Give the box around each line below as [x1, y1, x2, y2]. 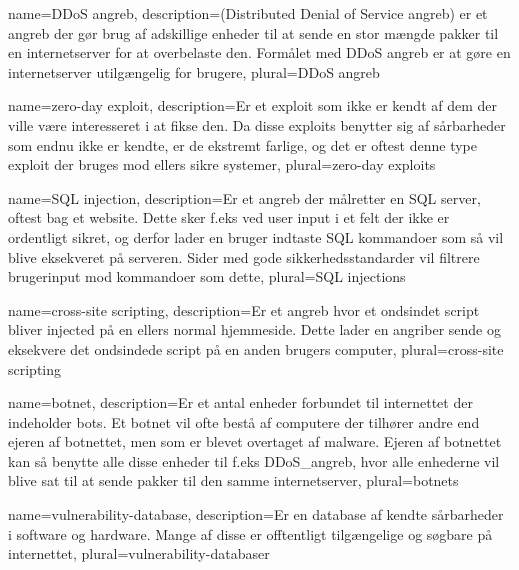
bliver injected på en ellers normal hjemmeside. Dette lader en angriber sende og [8, 319, 501, 340]
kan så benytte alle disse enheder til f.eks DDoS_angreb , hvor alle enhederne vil [8, 450, 500, 471]
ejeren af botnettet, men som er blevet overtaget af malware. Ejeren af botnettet [8, 431, 502, 452]
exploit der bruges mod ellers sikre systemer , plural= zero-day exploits [8, 154, 436, 175]
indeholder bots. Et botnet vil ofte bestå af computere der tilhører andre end [8, 411, 480, 432]
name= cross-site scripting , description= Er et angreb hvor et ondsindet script [8, 299, 480, 320]
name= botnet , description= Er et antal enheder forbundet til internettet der [8, 392, 473, 413]
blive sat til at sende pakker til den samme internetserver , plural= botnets [8, 470, 459, 491]
